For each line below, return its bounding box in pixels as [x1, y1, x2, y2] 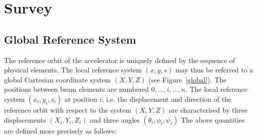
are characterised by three [169, 104, 248, 115]
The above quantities [180, 114, 245, 125]
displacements [4, 114, 46, 125]
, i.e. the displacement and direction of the [102, 93, 232, 104]
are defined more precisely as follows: [4, 125, 117, 136]
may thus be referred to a [175, 65, 254, 75]
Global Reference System [4, 31, 136, 47]
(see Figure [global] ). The [148, 74, 227, 84]
